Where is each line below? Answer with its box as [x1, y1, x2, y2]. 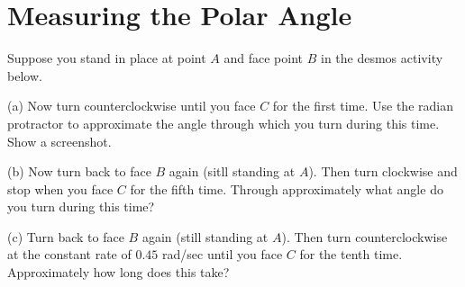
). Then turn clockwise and [308, 162, 458, 181]
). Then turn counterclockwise [281, 227, 448, 246]
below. [7, 66, 42, 85]
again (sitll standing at [169, 162, 296, 181]
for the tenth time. [299, 245, 403, 264]
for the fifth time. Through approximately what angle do [130, 179, 443, 198]
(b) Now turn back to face [7, 162, 151, 181]
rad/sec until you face [162, 245, 283, 264]
